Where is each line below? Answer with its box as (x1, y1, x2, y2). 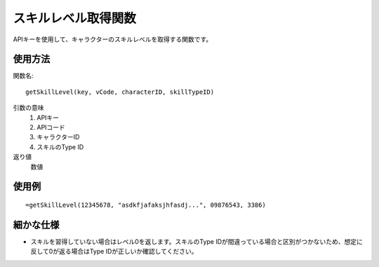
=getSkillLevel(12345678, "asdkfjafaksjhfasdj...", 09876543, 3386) (25, 200, 266, 209)
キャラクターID (36, 133, 80, 142)
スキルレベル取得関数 (13, 11, 137, 26)
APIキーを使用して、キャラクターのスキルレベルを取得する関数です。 (13, 35, 213, 43)
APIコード (36, 123, 66, 132)
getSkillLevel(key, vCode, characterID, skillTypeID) (25, 88, 214, 96)
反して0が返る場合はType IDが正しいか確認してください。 (30, 247, 198, 256)
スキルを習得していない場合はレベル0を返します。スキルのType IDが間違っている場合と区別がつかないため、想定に (30, 237, 363, 245)
